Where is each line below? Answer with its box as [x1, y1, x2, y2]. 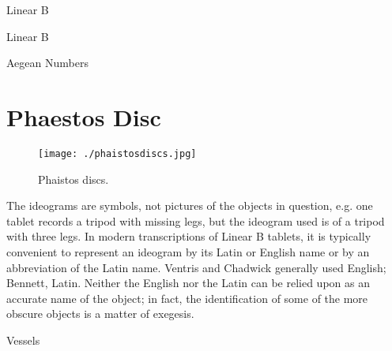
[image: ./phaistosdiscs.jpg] [38, 147, 197, 159]
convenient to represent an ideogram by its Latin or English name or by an [6, 243, 370, 260]
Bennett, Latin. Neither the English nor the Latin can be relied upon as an [6, 274, 370, 291]
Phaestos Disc [6, 100, 161, 133]
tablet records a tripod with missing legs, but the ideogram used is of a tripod [6, 212, 385, 229]
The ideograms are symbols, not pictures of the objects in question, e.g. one [6, 197, 373, 214]
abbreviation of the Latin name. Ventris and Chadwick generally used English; [6, 259, 386, 275]
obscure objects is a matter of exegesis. [6, 305, 194, 322]
